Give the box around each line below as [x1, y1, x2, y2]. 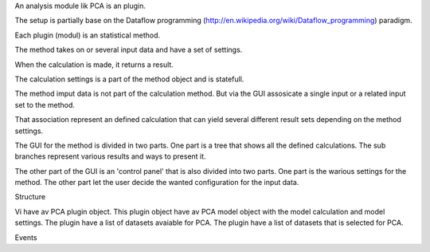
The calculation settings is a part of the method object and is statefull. [14, 74, 244, 84]
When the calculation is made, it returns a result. [14, 60, 174, 69]
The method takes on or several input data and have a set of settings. [14, 45, 243, 55]
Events [14, 232, 37, 242]
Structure [14, 192, 46, 202]
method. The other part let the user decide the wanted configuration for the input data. [14, 178, 299, 187]
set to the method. [14, 100, 76, 109]
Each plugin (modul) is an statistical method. [14, 30, 161, 40]
